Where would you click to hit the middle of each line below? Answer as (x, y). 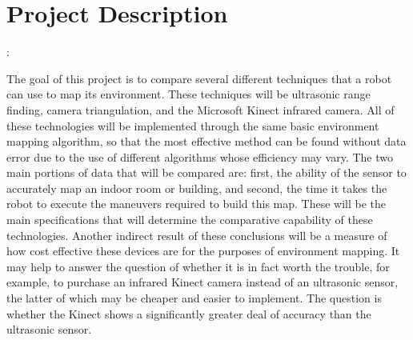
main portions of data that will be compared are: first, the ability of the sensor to (206, 172)
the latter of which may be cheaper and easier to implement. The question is (194, 298)
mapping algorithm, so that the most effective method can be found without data (206, 141)
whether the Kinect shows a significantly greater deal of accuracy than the (189, 313)
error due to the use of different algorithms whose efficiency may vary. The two (200, 156)
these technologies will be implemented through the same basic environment (193, 125)
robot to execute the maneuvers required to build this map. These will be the (196, 204)
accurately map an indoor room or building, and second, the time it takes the (197, 188)
